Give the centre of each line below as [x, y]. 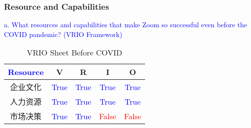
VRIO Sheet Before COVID [75, 53]
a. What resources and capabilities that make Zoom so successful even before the [125, 25]
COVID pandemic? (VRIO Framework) [63, 34]
